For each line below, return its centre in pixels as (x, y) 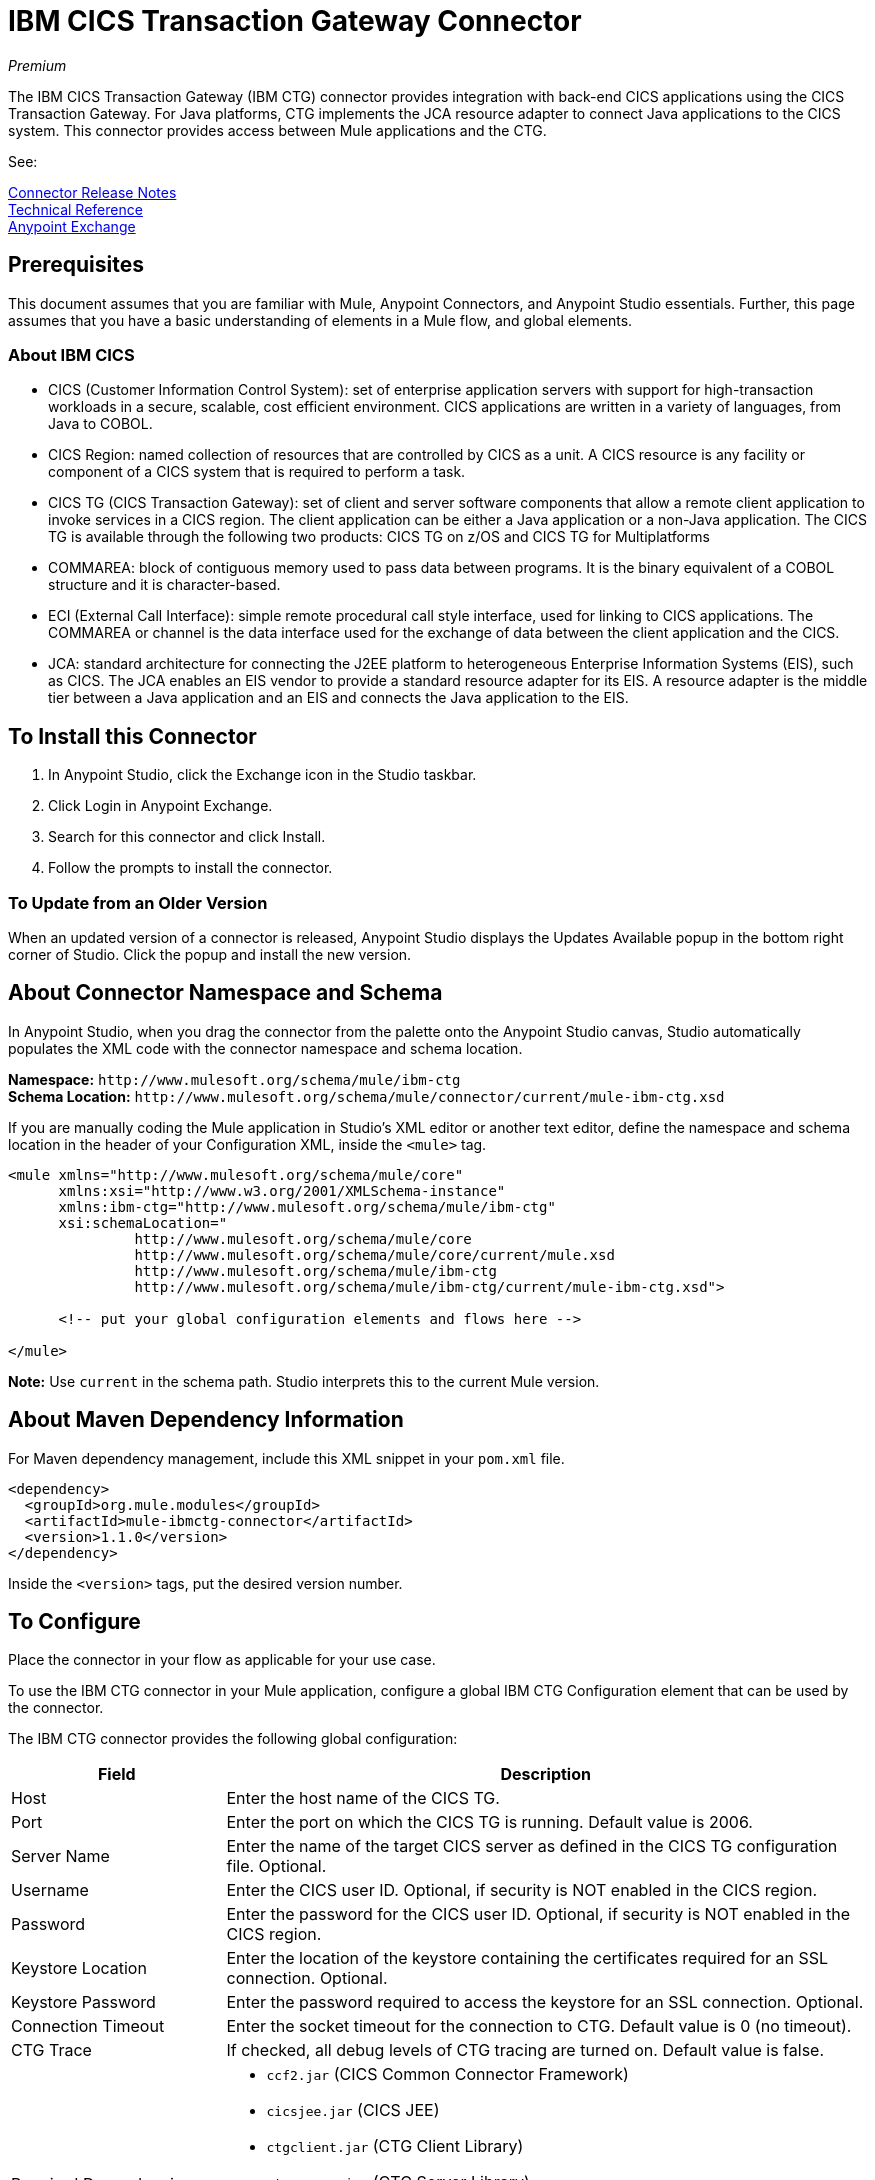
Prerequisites (76, 265)
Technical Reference (75, 209)
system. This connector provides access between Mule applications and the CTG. (277, 130)
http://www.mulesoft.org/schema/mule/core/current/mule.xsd (374, 1254)
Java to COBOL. (100, 424)
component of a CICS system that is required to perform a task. (257, 472)
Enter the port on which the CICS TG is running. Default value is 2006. (489, 1822)
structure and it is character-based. (164, 585)
